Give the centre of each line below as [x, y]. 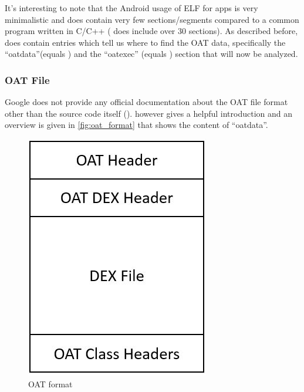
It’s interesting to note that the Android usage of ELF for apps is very [131, 8]
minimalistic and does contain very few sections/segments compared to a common [152, 19]
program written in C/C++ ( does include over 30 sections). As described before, [151, 31]
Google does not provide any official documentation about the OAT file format [146, 102]
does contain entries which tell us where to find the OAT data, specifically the [145, 42]
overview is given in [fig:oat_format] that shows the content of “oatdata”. [136, 125]
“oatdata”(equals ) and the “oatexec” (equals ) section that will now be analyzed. [151, 54]
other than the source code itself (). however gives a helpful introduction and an [149, 113]
